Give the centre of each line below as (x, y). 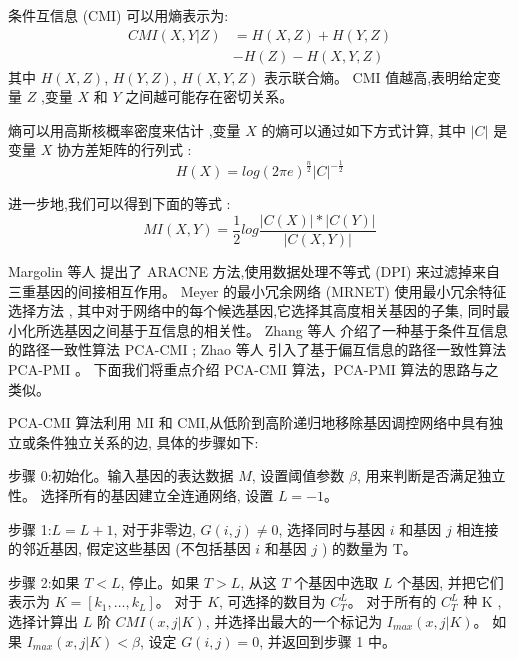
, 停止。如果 (160, 581)
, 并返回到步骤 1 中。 (328, 640)
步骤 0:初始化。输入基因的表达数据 (121, 475)
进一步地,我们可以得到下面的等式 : (119, 203)
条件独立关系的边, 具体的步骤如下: (147, 441)
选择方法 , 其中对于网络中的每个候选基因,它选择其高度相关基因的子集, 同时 (252, 310)
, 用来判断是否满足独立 (431, 475)
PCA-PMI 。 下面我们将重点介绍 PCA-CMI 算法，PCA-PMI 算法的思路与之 (253, 369)
